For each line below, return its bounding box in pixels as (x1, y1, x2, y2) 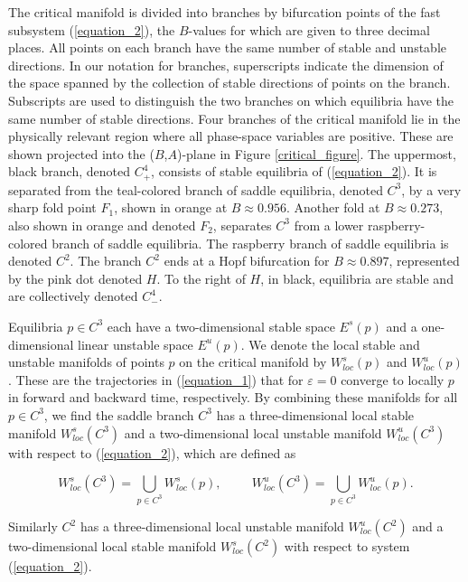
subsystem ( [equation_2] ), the (8, 20, 175, 39)
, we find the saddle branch (43, 405, 194, 424)
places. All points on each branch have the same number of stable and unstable (8, 38, 447, 57)
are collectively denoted (8, 286, 138, 305)
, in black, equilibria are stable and (260, 268, 454, 287)
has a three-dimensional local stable (216, 405, 415, 424)
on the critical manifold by (179, 352, 327, 371)
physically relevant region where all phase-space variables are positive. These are (8, 127, 454, 145)
